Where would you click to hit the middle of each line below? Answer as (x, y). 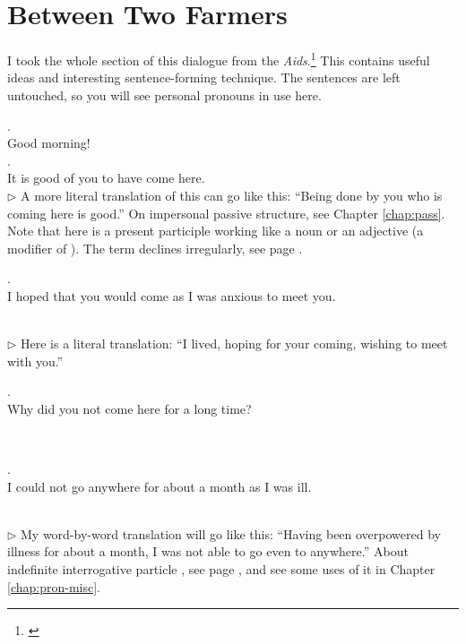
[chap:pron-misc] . (54, 586)
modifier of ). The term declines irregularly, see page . (155, 248)
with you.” (35, 361)
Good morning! (49, 143)
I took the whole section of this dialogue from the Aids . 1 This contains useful (219, 59)
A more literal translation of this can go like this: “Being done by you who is (232, 195)
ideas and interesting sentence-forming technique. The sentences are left (204, 77)
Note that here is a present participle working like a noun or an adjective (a (216, 231)
